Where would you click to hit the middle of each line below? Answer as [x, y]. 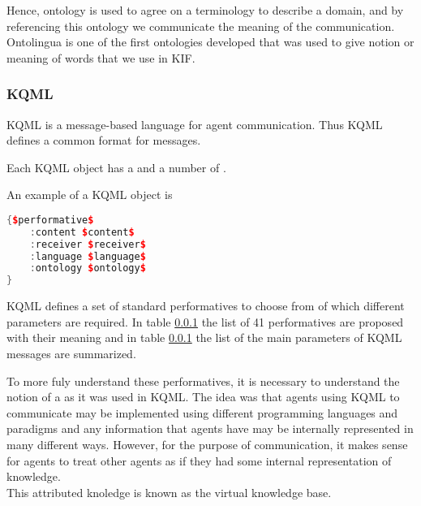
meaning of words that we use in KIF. [101, 57]
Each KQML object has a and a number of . [116, 167]
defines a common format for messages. [104, 140]
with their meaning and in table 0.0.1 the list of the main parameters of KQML [204, 337]
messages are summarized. [71, 353]
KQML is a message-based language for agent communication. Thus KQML [195, 124]
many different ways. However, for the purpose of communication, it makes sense [207, 444]
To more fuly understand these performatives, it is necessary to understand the [203, 381]
